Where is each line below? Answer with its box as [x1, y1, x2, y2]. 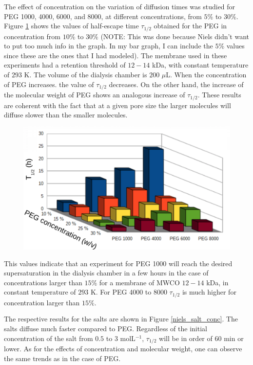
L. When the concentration [166, 69, 247, 80]
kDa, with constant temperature [152, 60, 249, 70]
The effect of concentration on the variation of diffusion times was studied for [4, 1, 235, 11]
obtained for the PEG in [154, 21, 227, 31]
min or [224, 333, 244, 343]
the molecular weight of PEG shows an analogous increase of [4, 90, 185, 100]
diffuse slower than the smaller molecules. [4, 110, 128, 120]
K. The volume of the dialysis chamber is [24, 69, 147, 80]
